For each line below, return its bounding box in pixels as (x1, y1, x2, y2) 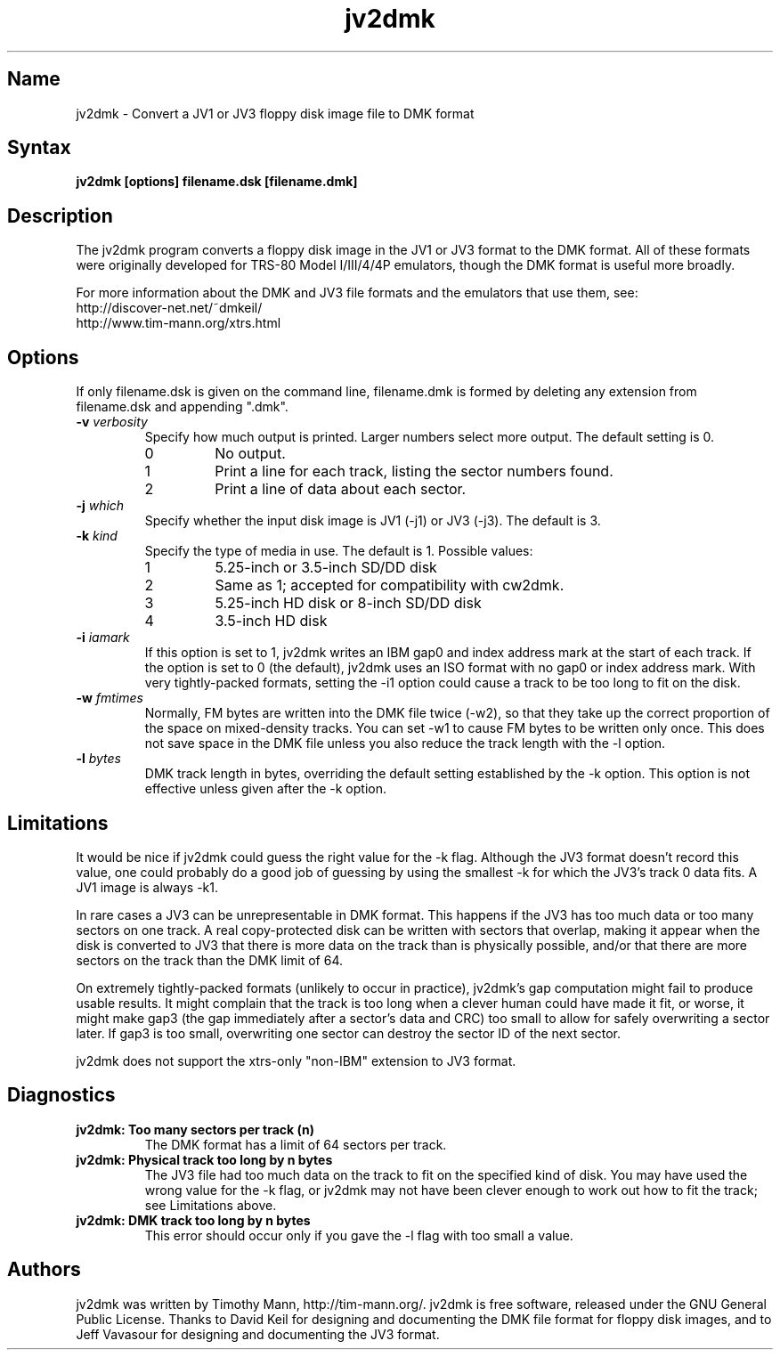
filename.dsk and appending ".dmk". (76, 399, 288, 415)
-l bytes (76, 751, 121, 767)
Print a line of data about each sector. (215, 480, 467, 499)
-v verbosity (76, 414, 148, 430)
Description (7, 204, 113, 227)
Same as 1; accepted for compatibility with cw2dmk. (215, 576, 565, 595)
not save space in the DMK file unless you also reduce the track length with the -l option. (144, 735, 666, 752)
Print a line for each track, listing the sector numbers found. (215, 462, 613, 481)
